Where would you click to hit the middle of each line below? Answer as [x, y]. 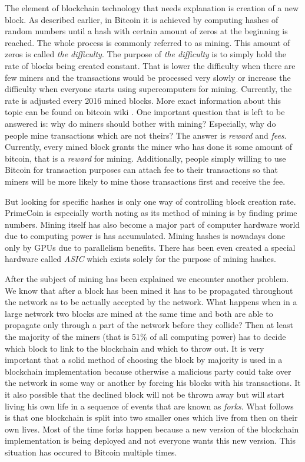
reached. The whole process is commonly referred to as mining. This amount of [147, 42]
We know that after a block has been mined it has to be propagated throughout [149, 290]
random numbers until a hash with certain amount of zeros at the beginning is [146, 31]
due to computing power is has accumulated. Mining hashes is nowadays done [145, 236]
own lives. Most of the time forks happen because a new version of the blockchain [152, 429]
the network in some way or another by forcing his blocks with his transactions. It [153, 383]
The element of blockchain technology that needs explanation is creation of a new [152, 8]
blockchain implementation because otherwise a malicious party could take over [148, 371]
